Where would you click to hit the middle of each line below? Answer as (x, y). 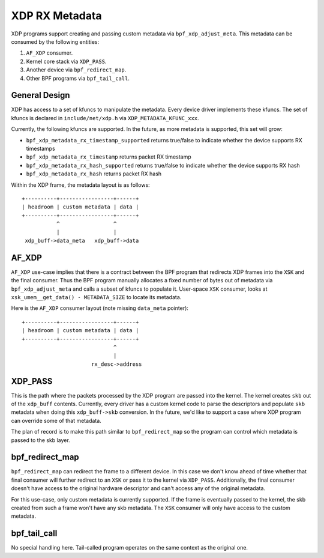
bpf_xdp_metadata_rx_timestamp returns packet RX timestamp (109, 157)
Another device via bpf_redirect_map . (76, 70)
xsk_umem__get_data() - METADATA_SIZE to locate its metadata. (96, 297)
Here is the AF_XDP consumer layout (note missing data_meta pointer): (100, 308)
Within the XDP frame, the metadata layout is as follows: (80, 185)
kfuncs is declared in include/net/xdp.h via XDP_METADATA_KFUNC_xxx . (105, 118)
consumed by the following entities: (55, 41)
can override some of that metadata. (56, 420)
